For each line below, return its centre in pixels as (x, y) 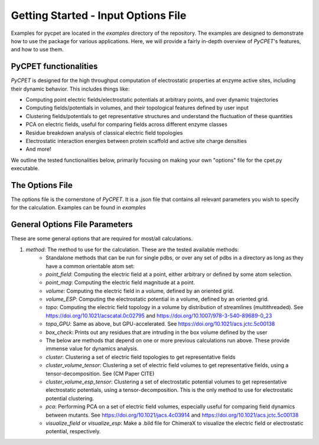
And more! (38, 149)
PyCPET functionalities (54, 66)
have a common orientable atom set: (90, 266)
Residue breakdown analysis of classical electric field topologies (104, 132)
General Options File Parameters (72, 225)
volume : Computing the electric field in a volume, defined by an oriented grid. (140, 291)
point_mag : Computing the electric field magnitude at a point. (120, 282)
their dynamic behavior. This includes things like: (70, 89)
